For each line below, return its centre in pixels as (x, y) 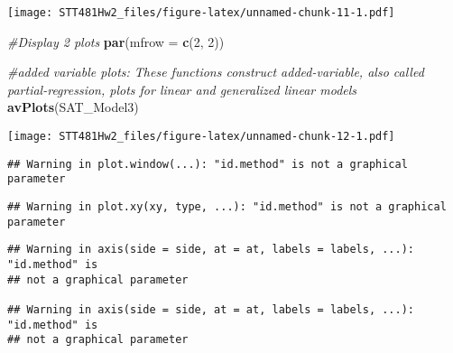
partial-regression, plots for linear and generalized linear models (182, 89)
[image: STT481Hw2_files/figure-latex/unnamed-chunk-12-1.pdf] (201, 137)
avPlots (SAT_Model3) (73, 107)
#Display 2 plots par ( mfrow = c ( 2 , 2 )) (116, 41)
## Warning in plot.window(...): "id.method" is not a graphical (208, 164)
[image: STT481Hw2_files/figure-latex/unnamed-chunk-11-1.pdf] (201, 13)
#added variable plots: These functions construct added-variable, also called (216, 72)
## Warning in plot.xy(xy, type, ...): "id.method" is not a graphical (227, 207)
